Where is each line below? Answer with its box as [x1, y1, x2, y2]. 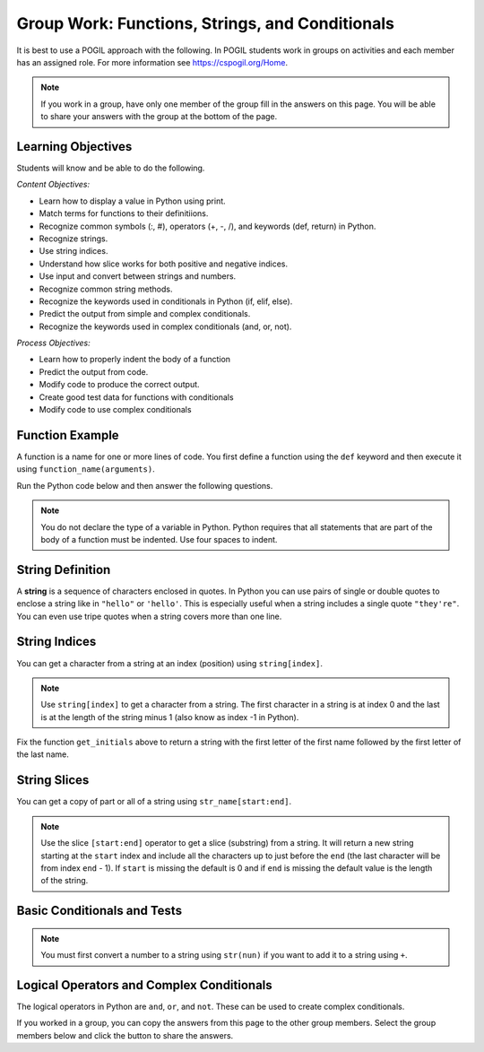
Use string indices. [39, 246, 108, 256]
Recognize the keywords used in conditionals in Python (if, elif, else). [39, 296, 293, 307]
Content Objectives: [16, 179, 91, 190]
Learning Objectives [16, 139, 133, 154]
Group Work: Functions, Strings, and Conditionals [16, 13, 394, 33]
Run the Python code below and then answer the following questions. [16, 480, 273, 491]
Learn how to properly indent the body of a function [39, 354, 231, 365]
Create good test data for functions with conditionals [39, 391, 234, 403]
